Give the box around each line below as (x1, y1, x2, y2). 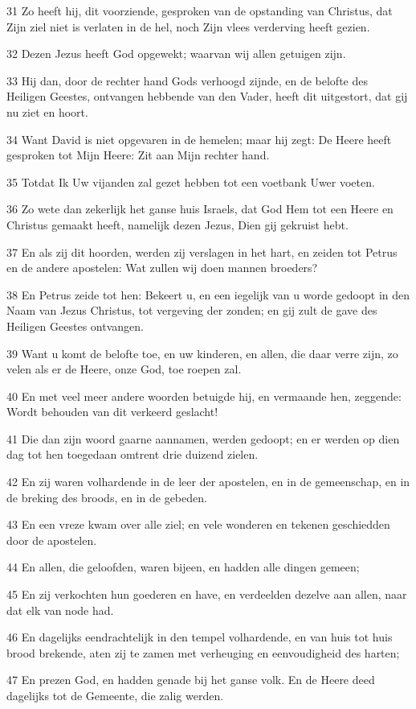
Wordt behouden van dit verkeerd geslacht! (6, 403, 218, 420)
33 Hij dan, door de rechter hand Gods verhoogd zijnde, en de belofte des (6, 72, 368, 89)
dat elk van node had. (6, 601, 114, 618)
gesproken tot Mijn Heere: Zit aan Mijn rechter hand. (6, 146, 270, 163)
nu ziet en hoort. (6, 103, 88, 120)
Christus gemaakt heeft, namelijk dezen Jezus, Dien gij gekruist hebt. (6, 216, 349, 233)
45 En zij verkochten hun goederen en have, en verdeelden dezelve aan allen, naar (6, 586, 407, 603)
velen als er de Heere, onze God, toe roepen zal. (6, 361, 242, 377)
